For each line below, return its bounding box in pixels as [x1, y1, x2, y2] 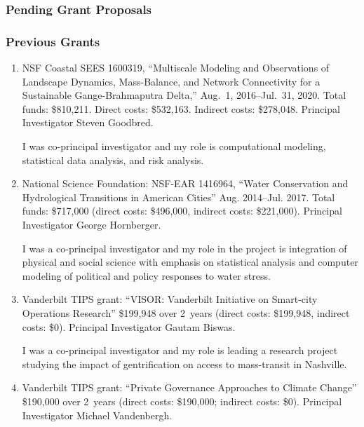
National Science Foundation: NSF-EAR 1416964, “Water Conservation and [22, 176, 349, 191]
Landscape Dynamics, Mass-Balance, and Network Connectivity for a [22, 74, 321, 88]
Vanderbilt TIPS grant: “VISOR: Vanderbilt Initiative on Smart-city [22, 292, 318, 306]
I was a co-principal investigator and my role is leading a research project [22, 343, 338, 358]
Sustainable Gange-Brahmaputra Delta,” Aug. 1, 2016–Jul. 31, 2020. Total [22, 88, 346, 102]
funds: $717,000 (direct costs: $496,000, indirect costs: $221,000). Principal [22, 203, 342, 218]
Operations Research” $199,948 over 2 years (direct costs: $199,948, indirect [22, 305, 350, 320]
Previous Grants [6, 32, 100, 50]
